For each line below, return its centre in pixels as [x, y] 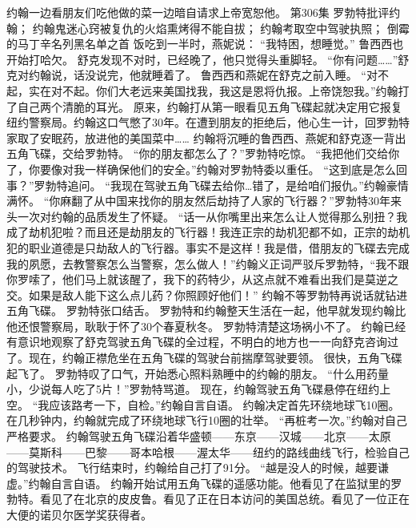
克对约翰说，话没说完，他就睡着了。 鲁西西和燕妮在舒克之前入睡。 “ [186, 75]
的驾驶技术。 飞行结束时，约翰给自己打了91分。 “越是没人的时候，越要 [192, 468]
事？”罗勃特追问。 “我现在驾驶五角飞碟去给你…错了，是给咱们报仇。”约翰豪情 [208, 185]
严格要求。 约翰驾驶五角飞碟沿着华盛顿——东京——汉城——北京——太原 [199, 436]
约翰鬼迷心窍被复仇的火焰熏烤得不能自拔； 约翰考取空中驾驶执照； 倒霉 [221, 28]
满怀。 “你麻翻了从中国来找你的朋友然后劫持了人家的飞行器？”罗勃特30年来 [204, 201]
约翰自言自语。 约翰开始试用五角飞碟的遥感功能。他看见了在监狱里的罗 [215, 483]
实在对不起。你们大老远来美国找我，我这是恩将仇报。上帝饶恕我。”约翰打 [219, 90]
